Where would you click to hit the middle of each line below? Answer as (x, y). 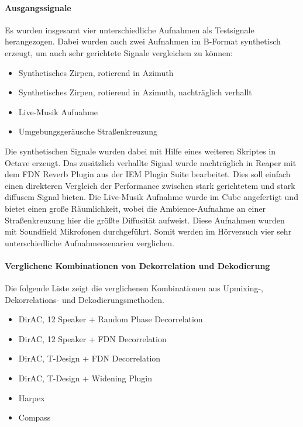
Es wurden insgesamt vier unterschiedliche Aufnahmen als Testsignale (130, 30)
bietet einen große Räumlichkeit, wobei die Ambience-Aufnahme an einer (135, 208)
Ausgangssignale (38, 7)
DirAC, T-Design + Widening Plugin (85, 378)
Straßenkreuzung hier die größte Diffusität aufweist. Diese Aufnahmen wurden (145, 220)
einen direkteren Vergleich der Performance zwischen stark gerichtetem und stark (150, 185)
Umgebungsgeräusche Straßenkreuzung (88, 131)
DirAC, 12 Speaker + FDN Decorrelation (92, 338)
